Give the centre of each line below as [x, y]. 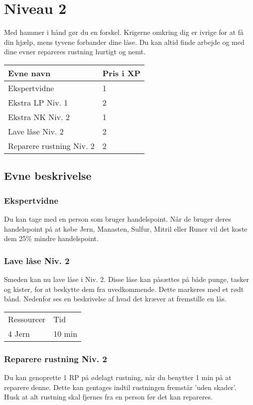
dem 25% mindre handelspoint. [51, 238]
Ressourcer [27, 319]
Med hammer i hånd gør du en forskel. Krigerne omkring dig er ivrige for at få [124, 32]
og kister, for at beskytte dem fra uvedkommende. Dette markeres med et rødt [124, 289]
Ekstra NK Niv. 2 [39, 117]
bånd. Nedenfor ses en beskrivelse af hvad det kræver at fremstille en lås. [115, 299]
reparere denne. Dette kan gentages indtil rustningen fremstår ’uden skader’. [120, 387]
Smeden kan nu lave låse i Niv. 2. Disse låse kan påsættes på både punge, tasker [126, 279]
